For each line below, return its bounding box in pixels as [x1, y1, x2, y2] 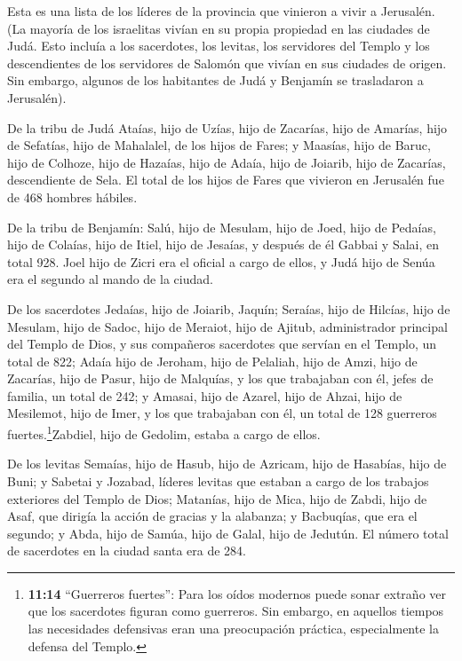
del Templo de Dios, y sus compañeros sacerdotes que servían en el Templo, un [7, 334, 437, 353]
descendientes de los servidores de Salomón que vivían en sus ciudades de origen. [7, 53, 447, 72]
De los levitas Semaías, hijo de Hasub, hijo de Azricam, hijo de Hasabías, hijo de [7, 454, 447, 473]
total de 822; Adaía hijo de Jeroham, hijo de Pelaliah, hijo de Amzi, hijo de [7, 351, 418, 370]
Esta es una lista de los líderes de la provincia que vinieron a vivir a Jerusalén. [7, 2, 435, 20]
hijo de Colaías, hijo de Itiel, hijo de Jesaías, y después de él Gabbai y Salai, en [7, 235, 440, 254]
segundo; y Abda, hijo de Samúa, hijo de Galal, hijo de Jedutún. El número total [7, 523, 449, 542]
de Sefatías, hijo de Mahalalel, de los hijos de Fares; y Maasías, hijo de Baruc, [7, 136, 431, 154]
